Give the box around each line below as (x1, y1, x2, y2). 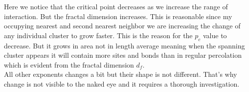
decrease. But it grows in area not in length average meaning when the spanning (4, 40, 245, 50)
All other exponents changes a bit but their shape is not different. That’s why (4, 69, 237, 79)
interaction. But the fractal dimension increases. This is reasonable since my (4, 11, 232, 21)
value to (203, 30, 227, 40)
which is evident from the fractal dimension (4, 59, 134, 69)
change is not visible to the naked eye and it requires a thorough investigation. (4, 78, 240, 89)
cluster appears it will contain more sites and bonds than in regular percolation (4, 50, 242, 60)
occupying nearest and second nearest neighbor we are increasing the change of (4, 21, 241, 31)
